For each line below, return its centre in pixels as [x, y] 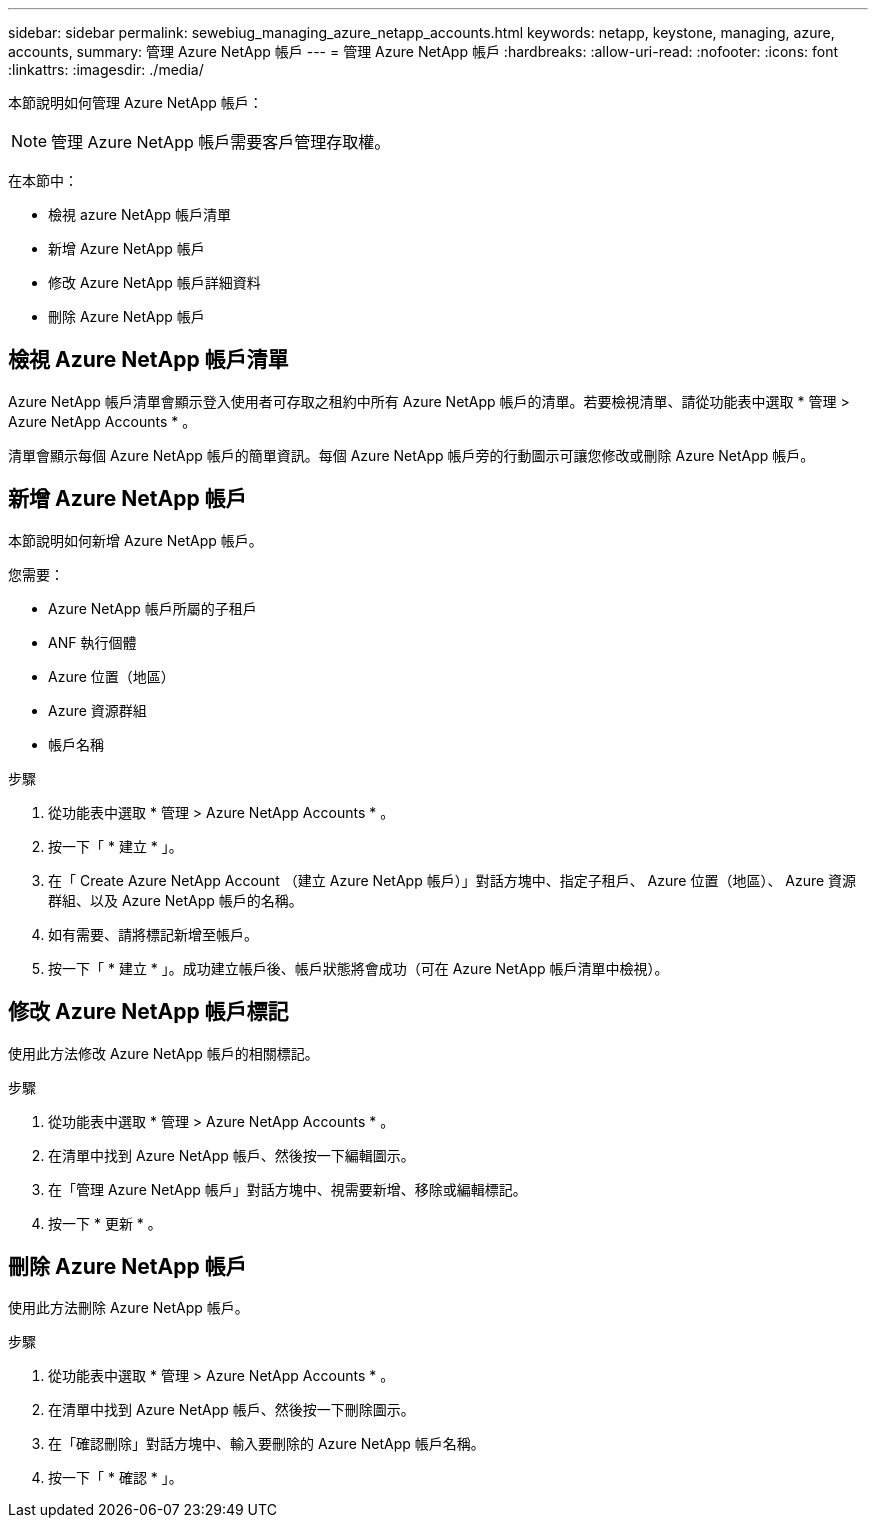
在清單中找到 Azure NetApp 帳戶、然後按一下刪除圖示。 [231, 1410]
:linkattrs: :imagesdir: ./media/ [106, 69]
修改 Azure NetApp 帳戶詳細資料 [154, 282]
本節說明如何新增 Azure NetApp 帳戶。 [135, 540]
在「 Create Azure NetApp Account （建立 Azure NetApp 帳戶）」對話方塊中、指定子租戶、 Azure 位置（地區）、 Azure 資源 [452, 880]
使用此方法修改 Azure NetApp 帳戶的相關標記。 [163, 1053]
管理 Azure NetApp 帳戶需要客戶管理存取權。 [221, 142]
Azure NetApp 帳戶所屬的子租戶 [152, 608]
